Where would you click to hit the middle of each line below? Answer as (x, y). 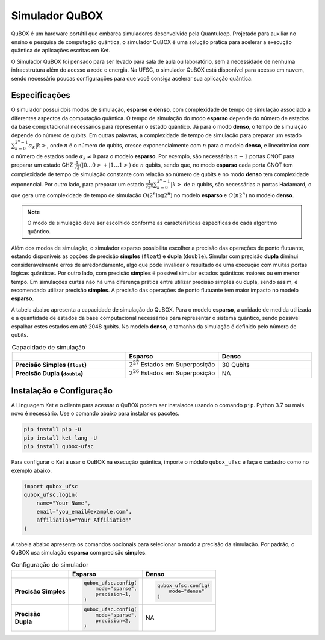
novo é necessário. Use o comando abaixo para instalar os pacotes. (95, 414)
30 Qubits (236, 365)
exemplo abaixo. (32, 470)
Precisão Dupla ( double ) (49, 374)
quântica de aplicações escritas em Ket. (61, 51)
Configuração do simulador (50, 565)
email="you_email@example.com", (84, 512)
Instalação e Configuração (62, 391)
